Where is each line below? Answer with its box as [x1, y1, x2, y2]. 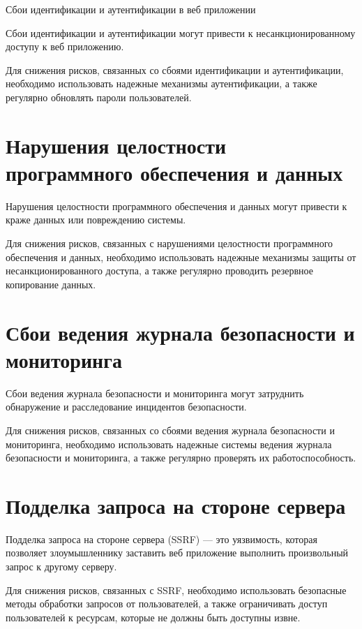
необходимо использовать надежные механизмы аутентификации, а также [6, 76, 317, 91]
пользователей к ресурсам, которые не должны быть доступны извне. [6, 609, 301, 624]
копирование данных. [6, 276, 96, 291]
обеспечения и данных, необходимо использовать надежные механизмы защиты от [6, 249, 356, 264]
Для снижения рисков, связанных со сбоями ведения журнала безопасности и [6, 422, 335, 437]
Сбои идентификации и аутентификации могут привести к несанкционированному [6, 25, 356, 40]
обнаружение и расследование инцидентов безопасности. [6, 399, 247, 414]
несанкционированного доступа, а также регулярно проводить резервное [6, 263, 313, 278]
